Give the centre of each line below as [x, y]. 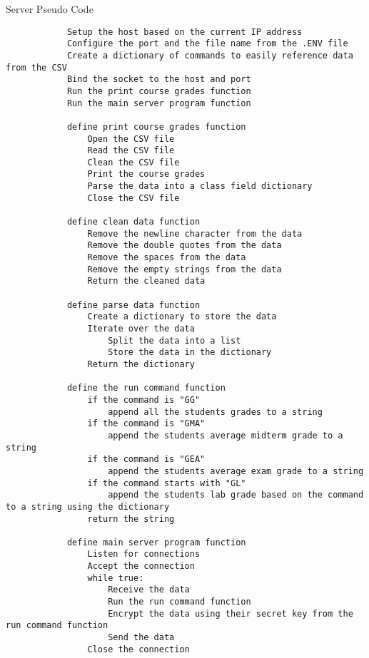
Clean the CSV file [133, 162]
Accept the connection [141, 566]
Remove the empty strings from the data [184, 269]
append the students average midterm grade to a [226, 435]
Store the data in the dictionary [190, 353]
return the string [131, 519]
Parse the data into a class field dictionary [200, 186]
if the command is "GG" [144, 400]
